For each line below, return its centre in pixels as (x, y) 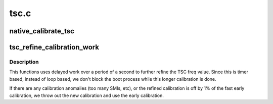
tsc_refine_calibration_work (54, 47)
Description (24, 62)
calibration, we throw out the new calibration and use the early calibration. (87, 95)
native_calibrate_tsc (42, 31)
